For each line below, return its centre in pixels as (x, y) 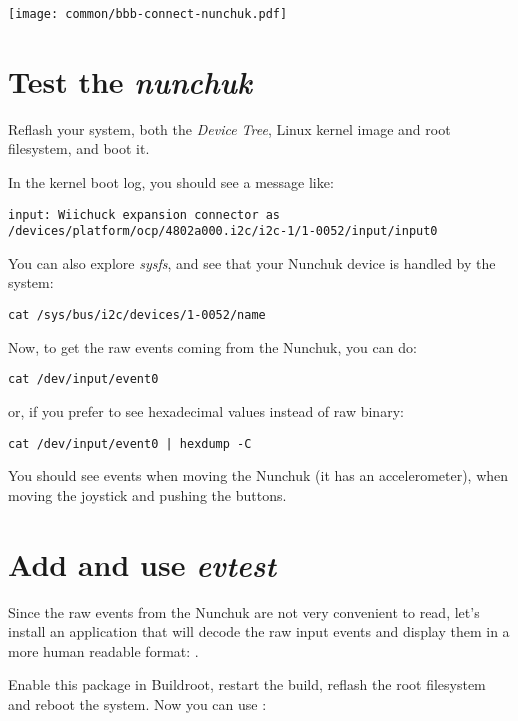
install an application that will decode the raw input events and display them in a (259, 631)
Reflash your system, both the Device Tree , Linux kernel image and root (229, 128)
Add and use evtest (142, 564)
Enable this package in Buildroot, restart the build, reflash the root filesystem (247, 684)
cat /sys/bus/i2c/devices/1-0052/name (137, 315)
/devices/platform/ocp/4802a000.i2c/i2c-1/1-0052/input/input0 (223, 231)
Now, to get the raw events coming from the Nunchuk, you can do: (212, 346)
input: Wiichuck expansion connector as (144, 214)
